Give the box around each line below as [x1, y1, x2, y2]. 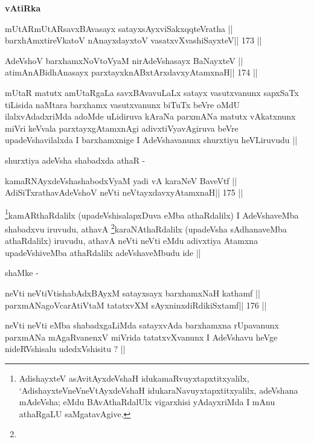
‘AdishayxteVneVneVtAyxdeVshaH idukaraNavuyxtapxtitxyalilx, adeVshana [19, 383, 298, 396]
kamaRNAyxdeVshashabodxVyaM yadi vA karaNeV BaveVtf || [5, 174, 237, 187]
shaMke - [5, 266, 39, 279]
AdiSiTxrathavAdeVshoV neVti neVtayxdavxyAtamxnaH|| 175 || [5, 186, 243, 199]
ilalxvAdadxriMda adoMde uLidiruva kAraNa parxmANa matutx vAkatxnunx [5, 110, 296, 123]
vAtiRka [5, 2, 41, 14]
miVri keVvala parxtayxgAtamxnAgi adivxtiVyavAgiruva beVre [5, 121, 239, 134]
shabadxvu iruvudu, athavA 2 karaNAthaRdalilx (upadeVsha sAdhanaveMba [5, 220, 287, 235]
